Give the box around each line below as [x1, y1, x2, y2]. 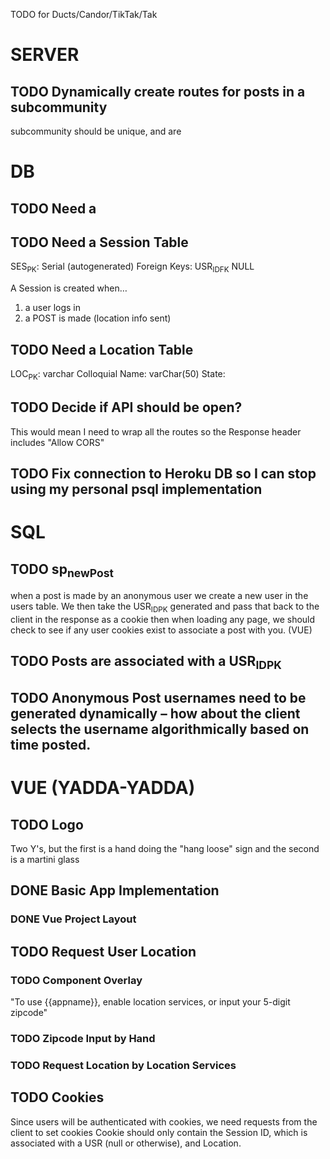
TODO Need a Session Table [10, 234, 189, 251]
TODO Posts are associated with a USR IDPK [10, 653, 282, 673]
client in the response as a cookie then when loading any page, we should [10, 613, 316, 625]
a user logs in [24, 302, 81, 314]
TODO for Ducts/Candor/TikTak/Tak [10, 9, 158, 20]
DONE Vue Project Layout [10, 912, 137, 926]
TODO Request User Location [10, 943, 197, 960]
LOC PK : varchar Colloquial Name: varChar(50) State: [10, 368, 226, 382]
